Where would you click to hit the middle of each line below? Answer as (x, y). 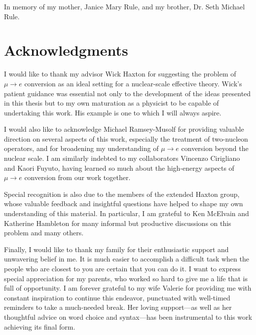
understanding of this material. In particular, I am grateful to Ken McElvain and (127, 213)
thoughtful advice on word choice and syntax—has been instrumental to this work (128, 316)
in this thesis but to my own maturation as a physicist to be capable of (111, 103)
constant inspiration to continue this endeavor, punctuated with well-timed (117, 297)
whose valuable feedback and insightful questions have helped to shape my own (124, 204)
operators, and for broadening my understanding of (81, 148)
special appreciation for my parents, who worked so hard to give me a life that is (126, 278)
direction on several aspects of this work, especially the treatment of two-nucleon (126, 138)
